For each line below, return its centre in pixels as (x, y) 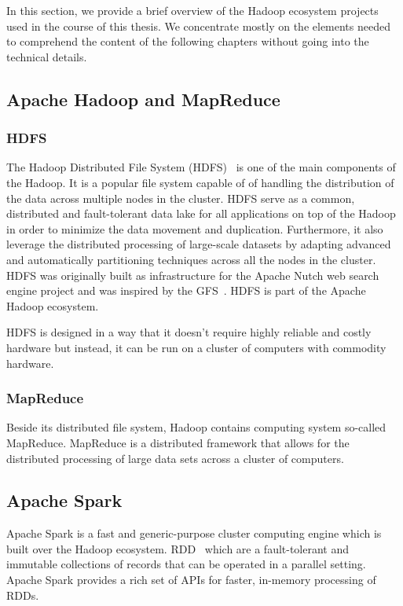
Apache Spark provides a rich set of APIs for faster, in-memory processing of (191, 580)
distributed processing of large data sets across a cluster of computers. (175, 458)
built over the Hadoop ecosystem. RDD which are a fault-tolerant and (178, 548)
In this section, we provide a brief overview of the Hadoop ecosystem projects (192, 10)
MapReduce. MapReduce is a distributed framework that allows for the (178, 442)
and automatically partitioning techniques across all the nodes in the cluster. (191, 259)
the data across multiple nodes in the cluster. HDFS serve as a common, (181, 198)
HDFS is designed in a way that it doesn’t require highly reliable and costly (189, 332)
